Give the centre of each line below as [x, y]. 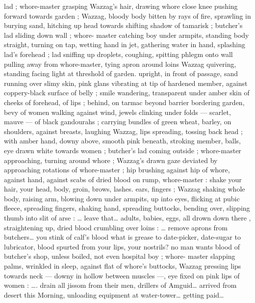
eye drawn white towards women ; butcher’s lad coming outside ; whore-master [123, 150]
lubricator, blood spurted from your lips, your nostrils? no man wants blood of [122, 246]
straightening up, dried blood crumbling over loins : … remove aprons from [116, 227]
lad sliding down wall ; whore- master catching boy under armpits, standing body [127, 35]
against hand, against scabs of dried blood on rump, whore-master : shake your [123, 179]
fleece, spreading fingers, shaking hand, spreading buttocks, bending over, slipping [127, 208]
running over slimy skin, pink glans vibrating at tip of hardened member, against [126, 83]
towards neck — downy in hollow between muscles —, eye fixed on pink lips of [122, 275]
